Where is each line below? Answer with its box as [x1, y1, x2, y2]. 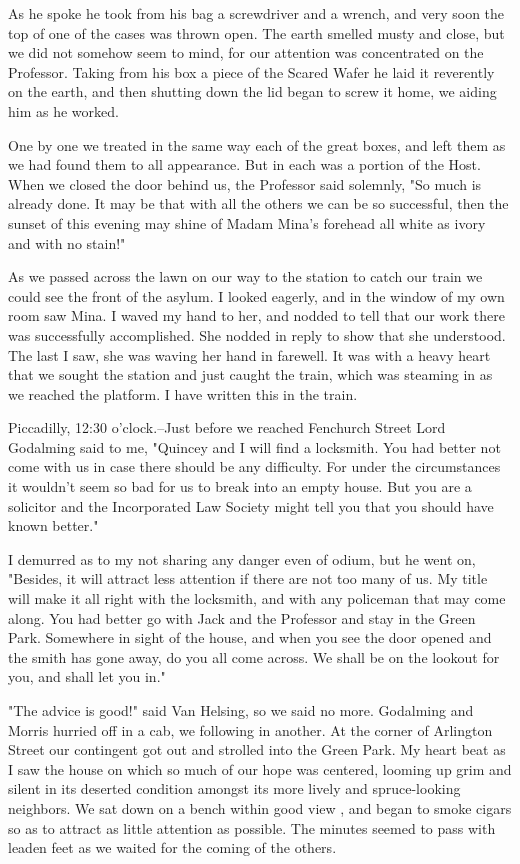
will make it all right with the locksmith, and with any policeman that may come [8, 588, 506, 609]
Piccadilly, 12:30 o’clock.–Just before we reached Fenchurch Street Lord [8, 417, 446, 438]
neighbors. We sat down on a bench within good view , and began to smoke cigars [8, 797, 512, 818]
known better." [8, 515, 99, 536]
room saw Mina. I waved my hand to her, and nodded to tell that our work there [8, 305, 505, 326]
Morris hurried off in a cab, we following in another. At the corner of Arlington [8, 719, 493, 740]
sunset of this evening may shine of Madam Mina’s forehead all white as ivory [8, 212, 486, 233]
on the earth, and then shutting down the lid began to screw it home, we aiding [8, 81, 497, 102]
